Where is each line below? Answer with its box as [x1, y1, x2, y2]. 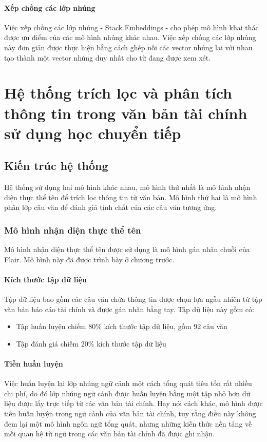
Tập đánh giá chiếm [16, 338, 79, 349]
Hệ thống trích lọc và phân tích [4, 82, 232, 103]
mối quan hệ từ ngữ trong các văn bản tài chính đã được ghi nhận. [4, 428, 215, 439]
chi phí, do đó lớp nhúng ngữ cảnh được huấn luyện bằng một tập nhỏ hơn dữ [4, 388, 251, 398]
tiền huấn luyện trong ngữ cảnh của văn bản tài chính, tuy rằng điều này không [4, 408, 256, 419]
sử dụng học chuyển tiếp [4, 122, 181, 143]
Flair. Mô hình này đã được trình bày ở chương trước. [4, 254, 175, 264]
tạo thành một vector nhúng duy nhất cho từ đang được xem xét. [4, 52, 211, 63]
